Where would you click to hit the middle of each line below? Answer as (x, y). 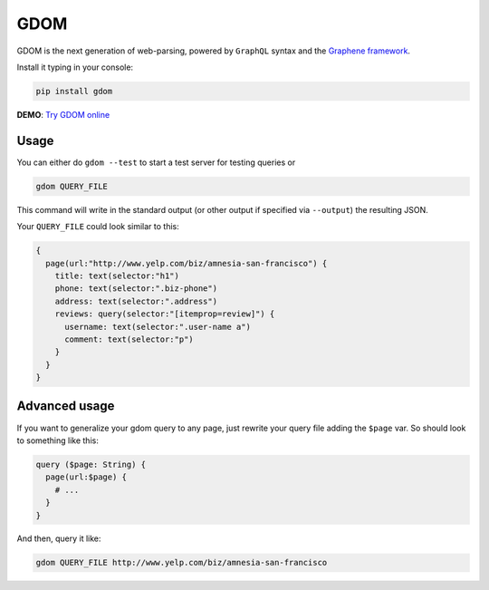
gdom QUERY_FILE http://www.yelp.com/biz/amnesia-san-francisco (182, 563)
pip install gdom (74, 91)
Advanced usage (66, 406)
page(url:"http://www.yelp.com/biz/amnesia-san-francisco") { (187, 263)
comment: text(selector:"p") (129, 339)
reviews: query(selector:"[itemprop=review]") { (165, 314)
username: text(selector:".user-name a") (158, 327)
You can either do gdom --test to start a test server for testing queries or (156, 162)
